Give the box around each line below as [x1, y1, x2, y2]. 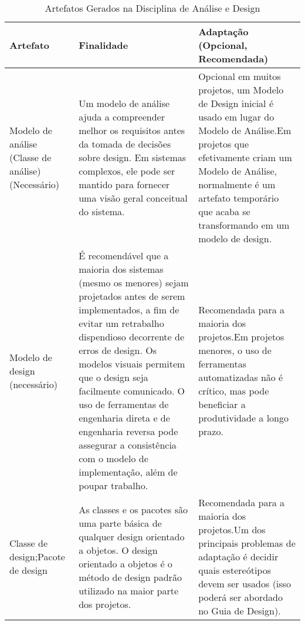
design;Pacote [9, 550, 65, 563]
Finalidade [79, 38, 128, 52]
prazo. [198, 425, 223, 438]
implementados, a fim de [79, 303, 179, 316]
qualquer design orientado [79, 529, 185, 543]
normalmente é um [198, 178, 276, 191]
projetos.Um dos [198, 523, 266, 536]
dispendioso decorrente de [79, 330, 185, 343]
